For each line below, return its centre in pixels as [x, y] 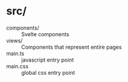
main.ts [15, 53]
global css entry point [48, 72]
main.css [17, 66]
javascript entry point [47, 60]
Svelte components [45, 34]
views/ [14, 40]
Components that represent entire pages [72, 47]
